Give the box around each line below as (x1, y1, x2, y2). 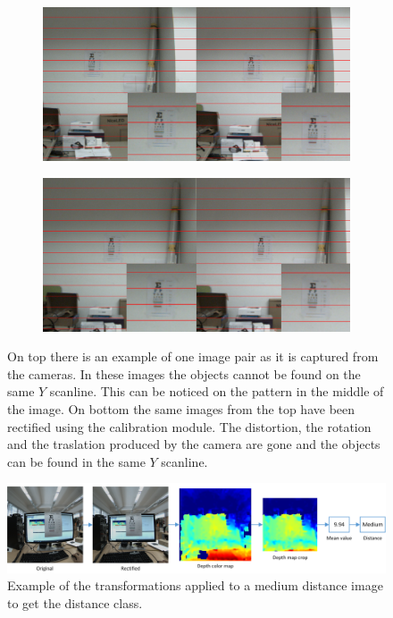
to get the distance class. (7, 593, 143, 612)
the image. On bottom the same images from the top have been (7, 399, 355, 418)
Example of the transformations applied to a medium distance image (7, 576, 383, 595)
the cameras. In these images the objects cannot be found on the (7, 364, 361, 383)
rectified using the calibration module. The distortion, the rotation (7, 417, 372, 436)
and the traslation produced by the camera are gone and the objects (7, 435, 380, 453)
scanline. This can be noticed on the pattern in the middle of (49, 382, 384, 401)
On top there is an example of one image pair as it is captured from (7, 347, 379, 366)
